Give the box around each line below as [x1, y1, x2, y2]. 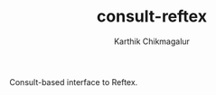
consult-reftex [96, 6, 208, 27]
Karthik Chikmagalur [114, 36, 190, 47]
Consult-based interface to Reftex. [9, 76, 138, 87]
